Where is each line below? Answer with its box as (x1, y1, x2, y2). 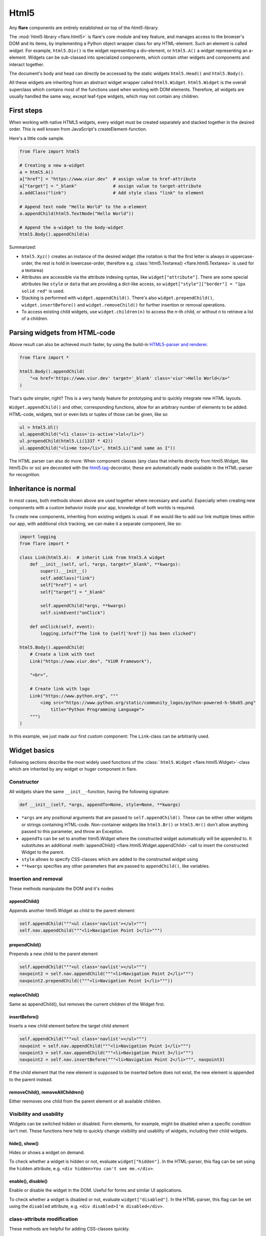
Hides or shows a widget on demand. (9, 1149, 85, 1155)
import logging (19, 534, 56, 539)
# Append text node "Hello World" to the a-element (19, 204, 147, 210)
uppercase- (230, 253, 255, 259)
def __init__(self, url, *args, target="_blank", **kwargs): (30, 562, 181, 567)
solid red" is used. (21, 288, 65, 294)
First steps (9, 106, 43, 115)
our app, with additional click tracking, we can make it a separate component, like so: (9, 521, 182, 527)
